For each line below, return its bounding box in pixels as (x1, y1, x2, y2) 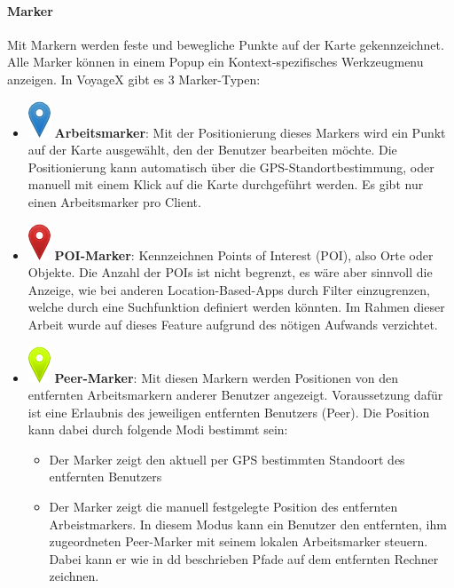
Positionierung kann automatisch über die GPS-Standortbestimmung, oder (27, 157, 434, 176)
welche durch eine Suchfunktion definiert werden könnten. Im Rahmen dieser (27, 298, 445, 316)
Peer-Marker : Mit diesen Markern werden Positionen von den (54, 368, 398, 386)
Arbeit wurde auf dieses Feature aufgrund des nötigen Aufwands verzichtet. (27, 314, 438, 333)
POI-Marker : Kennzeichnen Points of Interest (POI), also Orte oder (54, 245, 434, 264)
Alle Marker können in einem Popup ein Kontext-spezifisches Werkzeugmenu (7, 52, 424, 71)
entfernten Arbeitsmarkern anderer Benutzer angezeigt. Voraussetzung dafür (27, 385, 443, 404)
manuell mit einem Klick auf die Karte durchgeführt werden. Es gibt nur (27, 175, 424, 194)
